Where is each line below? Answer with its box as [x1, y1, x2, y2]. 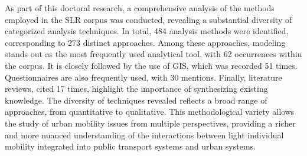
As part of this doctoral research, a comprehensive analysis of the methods [5, 2, 275, 14]
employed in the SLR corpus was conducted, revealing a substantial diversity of [5, 13, 292, 25]
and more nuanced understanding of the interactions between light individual [5, 128, 284, 141]
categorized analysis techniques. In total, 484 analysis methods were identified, [5, 25, 289, 37]
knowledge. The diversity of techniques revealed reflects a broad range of [5, 94, 267, 106]
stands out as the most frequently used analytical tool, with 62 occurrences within [5, 48, 302, 60]
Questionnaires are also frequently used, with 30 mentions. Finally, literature [5, 71, 282, 83]
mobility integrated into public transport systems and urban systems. [5, 140, 256, 152]
